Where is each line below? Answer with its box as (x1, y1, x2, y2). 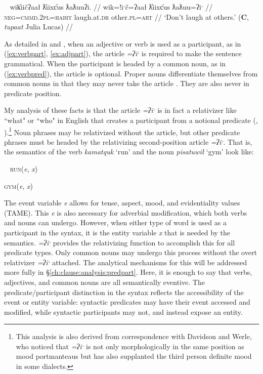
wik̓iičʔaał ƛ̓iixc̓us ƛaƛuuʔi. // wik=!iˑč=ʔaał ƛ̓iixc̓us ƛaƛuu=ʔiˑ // (10, 2, 213, 12)
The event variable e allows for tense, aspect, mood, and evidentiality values (4, 197, 240, 208)
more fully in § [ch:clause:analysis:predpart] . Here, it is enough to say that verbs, (4, 267, 252, 277)
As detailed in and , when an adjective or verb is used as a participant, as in (4, 38, 241, 49)
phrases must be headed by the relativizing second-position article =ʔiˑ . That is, (4, 136, 252, 147)
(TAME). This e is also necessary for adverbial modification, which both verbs (4, 207, 247, 218)
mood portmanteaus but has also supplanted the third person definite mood (16, 351, 252, 361)
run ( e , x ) (10, 163, 38, 174)
